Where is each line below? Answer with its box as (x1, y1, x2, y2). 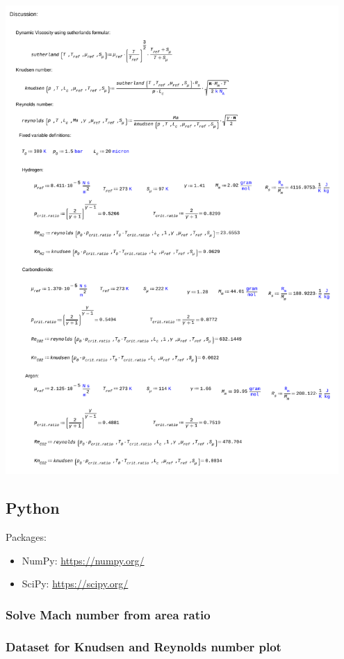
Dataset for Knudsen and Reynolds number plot (6, 637, 281, 655)
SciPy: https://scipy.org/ (22, 576, 129, 591)
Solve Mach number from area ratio (6, 605, 211, 623)
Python (6, 497, 60, 519)
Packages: (6, 530, 47, 544)
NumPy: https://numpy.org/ (22, 553, 145, 567)
